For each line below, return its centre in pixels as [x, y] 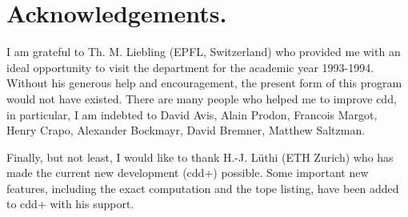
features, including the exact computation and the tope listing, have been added [203, 188]
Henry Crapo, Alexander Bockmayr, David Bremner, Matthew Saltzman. [186, 130]
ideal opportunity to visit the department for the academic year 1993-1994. [190, 67]
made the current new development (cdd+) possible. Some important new [188, 173]
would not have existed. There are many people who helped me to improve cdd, [202, 98]
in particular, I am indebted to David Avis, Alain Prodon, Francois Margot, [192, 114]
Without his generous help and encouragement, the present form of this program [204, 83]
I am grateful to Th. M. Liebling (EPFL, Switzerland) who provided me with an [204, 52]
